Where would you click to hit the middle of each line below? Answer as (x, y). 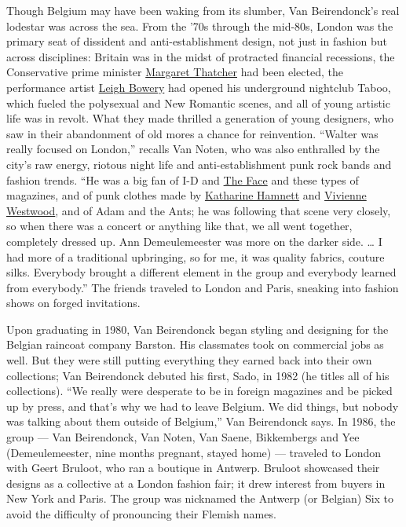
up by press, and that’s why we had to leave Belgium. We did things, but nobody (203, 406)
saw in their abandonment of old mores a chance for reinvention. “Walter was (192, 133)
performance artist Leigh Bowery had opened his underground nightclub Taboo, (199, 87)
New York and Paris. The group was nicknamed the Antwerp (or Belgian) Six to (200, 498)
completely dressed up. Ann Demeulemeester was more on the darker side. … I (194, 241)
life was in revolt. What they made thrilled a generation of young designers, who (200, 118)
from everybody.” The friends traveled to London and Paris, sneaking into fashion (203, 287)
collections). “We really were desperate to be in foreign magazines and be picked (199, 391)
